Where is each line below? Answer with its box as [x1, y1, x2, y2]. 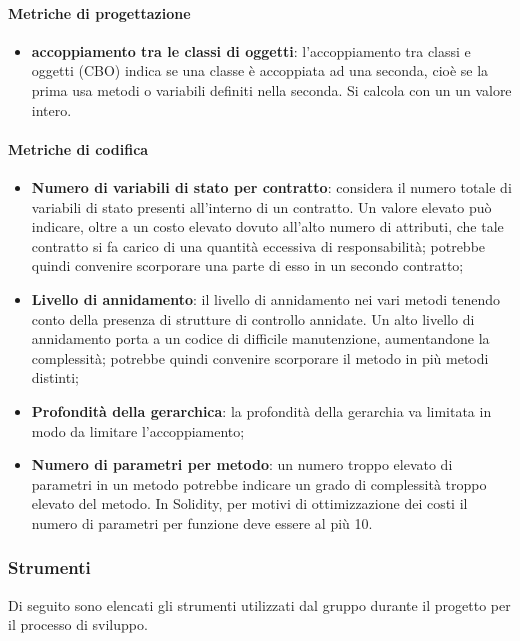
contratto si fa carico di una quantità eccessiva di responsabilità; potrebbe [31, 235, 486, 256]
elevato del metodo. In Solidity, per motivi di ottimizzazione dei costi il [31, 493, 468, 514]
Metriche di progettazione [8, 2, 191, 23]
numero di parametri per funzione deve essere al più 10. [31, 512, 373, 533]
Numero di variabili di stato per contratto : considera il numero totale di [31, 176, 512, 197]
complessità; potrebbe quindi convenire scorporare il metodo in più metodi [31, 347, 489, 368]
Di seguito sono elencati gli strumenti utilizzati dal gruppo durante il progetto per [8, 594, 511, 615]
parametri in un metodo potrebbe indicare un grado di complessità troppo [31, 473, 487, 494]
